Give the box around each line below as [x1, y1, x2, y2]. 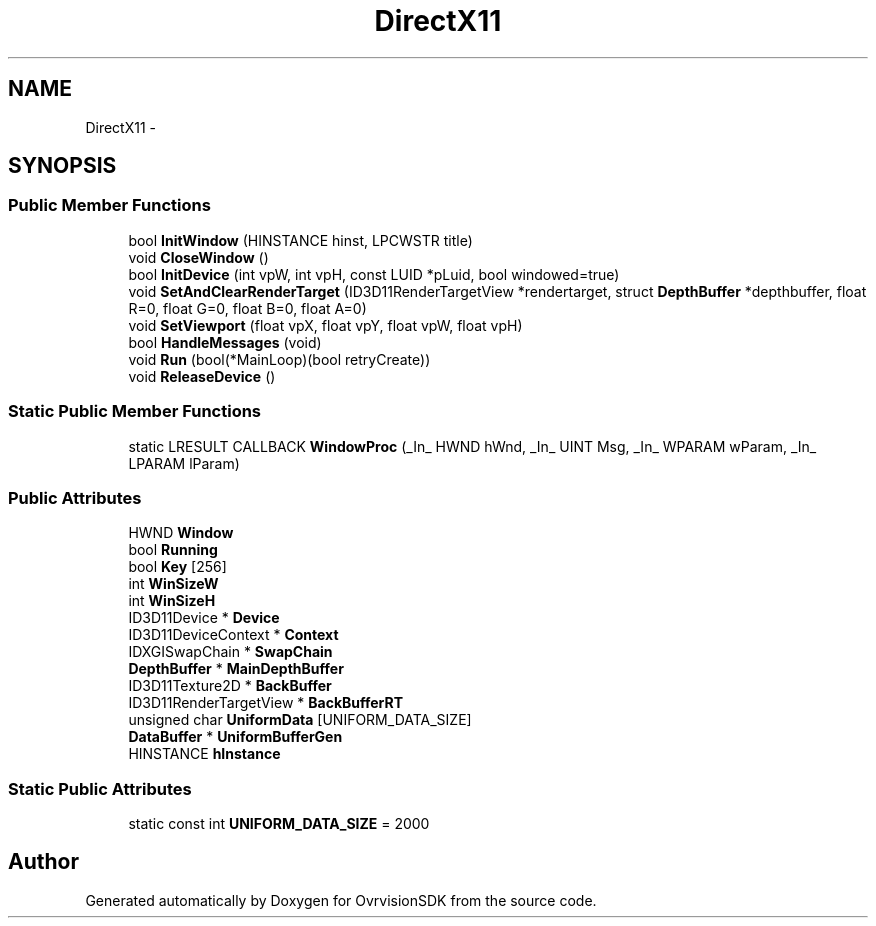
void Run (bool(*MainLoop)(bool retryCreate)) [128, 350, 431, 368]
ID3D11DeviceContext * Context [128, 626, 339, 644]
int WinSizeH [128, 592, 216, 610]
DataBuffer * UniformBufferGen [128, 728, 343, 746]
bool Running [128, 541, 218, 559]
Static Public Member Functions [8, 401, 262, 422]
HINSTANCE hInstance [128, 745, 281, 763]
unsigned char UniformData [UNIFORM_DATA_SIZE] [128, 711, 472, 729]
